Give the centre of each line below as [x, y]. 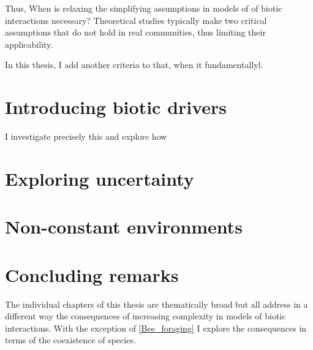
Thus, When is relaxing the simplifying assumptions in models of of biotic [144, 8]
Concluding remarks [92, 274]
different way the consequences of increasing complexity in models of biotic [145, 316]
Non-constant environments [124, 226]
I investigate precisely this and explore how [86, 136]
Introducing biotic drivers [116, 107]
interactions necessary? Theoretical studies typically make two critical [136, 20]
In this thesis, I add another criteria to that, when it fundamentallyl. [134, 65]
